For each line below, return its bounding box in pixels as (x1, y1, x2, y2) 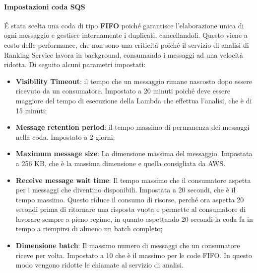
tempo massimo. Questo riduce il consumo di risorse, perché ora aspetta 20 (15, 194, 244, 204)
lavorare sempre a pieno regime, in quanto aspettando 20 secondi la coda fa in (15, 213, 253, 224)
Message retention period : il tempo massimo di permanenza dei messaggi (15, 122, 250, 132)
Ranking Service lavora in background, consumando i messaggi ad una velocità (4, 49, 244, 60)
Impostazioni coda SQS (4, 1, 85, 11)
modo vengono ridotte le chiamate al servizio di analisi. (15, 260, 184, 270)
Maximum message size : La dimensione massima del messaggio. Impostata (15, 148, 253, 159)
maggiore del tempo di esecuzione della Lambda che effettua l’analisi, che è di (15, 95, 252, 105)
